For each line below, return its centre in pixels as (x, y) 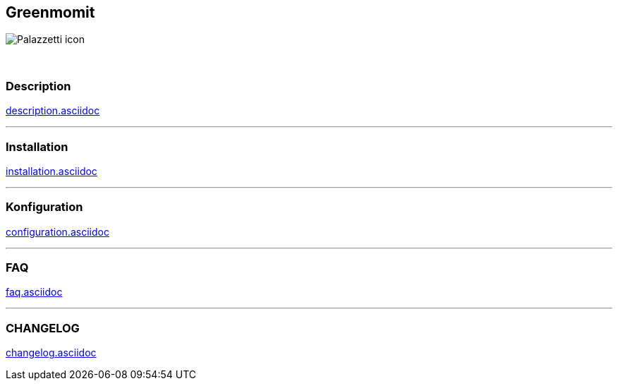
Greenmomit (50, 12)
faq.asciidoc (34, 292)
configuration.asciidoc (57, 231)
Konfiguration (44, 207)
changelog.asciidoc (51, 353)
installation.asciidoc (51, 171)
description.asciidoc (53, 111)
